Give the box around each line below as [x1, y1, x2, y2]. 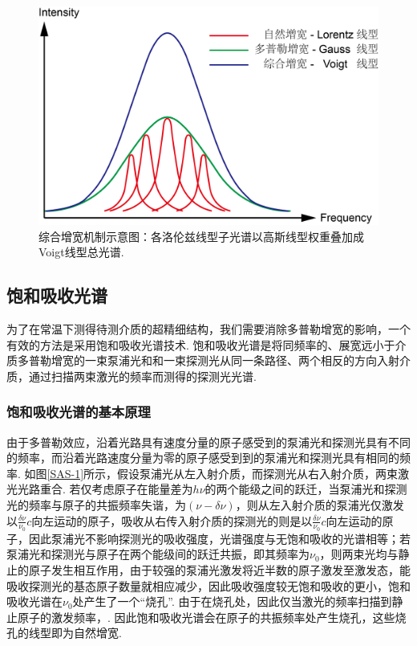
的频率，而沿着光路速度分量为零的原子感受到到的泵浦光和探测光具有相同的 [6, 449, 399, 466]
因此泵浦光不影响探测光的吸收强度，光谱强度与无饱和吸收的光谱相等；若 [28, 529, 411, 546]
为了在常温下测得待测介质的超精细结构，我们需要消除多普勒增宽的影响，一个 [6, 321, 411, 337]
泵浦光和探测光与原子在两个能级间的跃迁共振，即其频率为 [6, 546, 310, 562]
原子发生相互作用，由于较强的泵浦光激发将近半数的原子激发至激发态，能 [28, 562, 411, 578]
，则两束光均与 [319, 546, 399, 562]
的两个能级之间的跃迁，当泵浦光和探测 [204, 480, 407, 497]
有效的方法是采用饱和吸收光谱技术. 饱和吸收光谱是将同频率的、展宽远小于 [6, 336, 395, 353]
